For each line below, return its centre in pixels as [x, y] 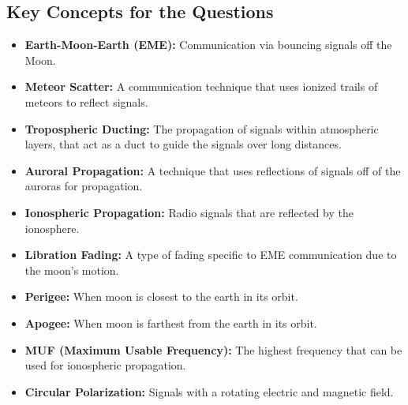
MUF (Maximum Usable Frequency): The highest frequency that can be [213, 349]
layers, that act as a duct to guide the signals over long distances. [183, 144]
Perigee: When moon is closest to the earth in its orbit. [161, 296]
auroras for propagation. [84, 186]
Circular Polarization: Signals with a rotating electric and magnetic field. [209, 391]
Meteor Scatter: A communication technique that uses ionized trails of [201, 86]
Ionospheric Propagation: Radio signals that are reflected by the [189, 212]
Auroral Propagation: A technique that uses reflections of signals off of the [213, 170]
